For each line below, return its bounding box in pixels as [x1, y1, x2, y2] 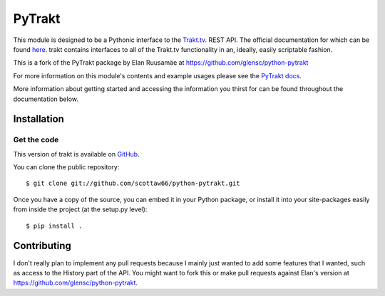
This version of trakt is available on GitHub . [13, 149, 140, 158]
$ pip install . [26, 221, 83, 230]
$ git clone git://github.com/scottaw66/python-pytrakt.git [26, 179, 240, 188]
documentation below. [13, 95, 78, 103]
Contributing [13, 240, 71, 252]
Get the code [13, 135, 59, 145]
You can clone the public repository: [13, 163, 120, 171]
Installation [13, 113, 64, 125]
